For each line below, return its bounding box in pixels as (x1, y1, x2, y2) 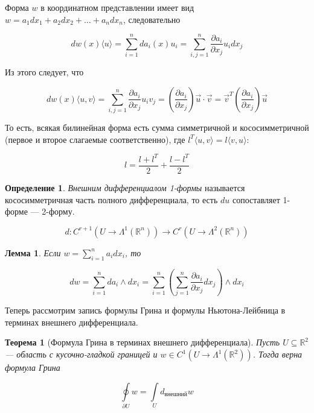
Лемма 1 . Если (5, 246, 61, 259)
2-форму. (42, 205, 75, 218)
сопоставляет (232, 193, 280, 206)
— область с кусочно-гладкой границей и (5, 348, 158, 361)
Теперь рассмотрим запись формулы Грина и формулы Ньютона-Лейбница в (5, 304, 286, 317)
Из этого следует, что (5, 66, 84, 78)
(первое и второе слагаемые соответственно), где (5, 133, 185, 145)
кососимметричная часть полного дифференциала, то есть (5, 193, 218, 206)
